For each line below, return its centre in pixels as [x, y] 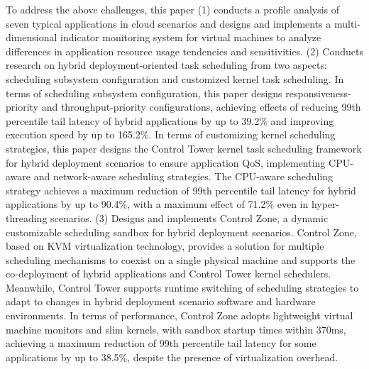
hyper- [325, 204]
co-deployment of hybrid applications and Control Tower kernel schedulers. [169, 274]
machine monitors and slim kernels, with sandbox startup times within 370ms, [176, 329]
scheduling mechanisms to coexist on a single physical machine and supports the [181, 259]
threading [27, 217]
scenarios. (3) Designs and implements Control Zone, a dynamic [189, 217]
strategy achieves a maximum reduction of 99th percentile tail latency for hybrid [181, 190]
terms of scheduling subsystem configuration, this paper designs [144, 93]
